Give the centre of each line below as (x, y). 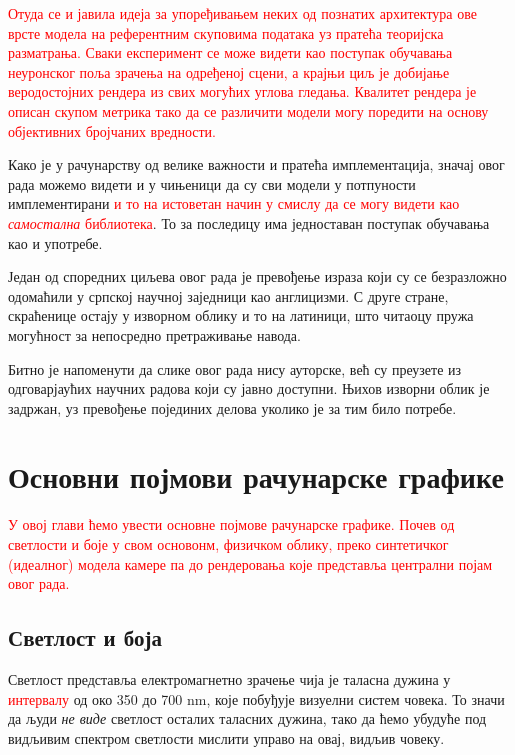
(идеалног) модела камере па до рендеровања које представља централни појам (250, 563)
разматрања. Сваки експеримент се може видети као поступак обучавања (230, 52)
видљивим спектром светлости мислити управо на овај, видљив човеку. (226, 737)
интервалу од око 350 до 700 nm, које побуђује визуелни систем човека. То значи (256, 698)
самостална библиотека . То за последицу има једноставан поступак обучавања (249, 222)
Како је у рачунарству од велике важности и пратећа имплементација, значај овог (256, 164)
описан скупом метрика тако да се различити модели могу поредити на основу (248, 110)
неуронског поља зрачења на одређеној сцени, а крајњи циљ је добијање (229, 71)
